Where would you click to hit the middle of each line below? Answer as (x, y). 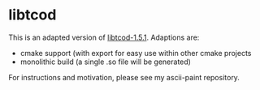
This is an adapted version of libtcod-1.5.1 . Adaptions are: (104, 37)
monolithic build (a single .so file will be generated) (105, 62)
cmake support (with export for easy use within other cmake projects (136, 53)
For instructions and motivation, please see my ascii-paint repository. (124, 77)
